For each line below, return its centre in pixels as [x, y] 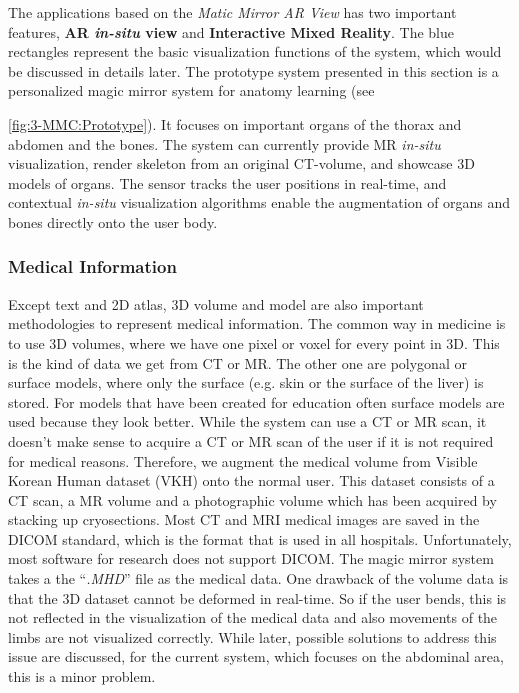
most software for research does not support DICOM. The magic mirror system [251, 558]
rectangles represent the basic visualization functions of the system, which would [255, 51]
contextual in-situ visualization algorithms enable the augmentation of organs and [259, 202]
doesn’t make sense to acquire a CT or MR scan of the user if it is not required [251, 440]
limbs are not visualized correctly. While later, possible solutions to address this [252, 636]
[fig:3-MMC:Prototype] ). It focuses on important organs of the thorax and [235, 123]
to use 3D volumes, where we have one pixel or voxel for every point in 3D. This [254, 342]
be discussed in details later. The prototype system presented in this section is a [253, 70]
